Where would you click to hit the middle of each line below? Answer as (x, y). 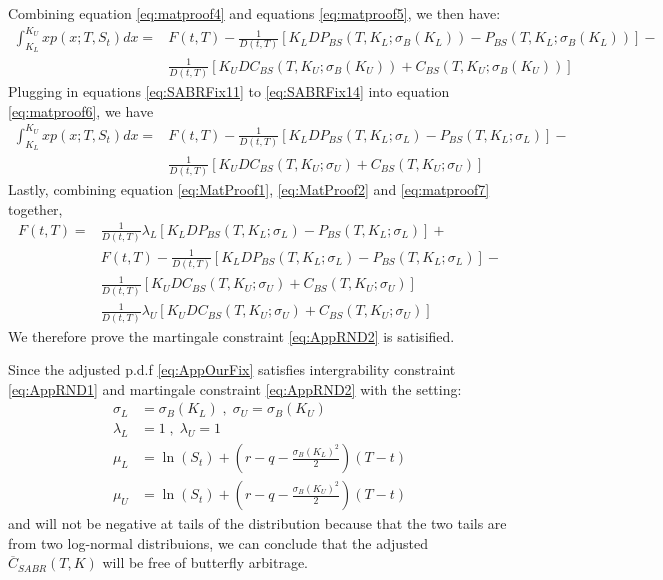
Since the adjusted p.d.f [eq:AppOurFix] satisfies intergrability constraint (232, 369)
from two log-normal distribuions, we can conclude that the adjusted (218, 542)
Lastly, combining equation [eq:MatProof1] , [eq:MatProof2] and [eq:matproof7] (249, 188)
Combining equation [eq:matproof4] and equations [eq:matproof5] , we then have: (254, 13)
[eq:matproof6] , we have (81, 110)
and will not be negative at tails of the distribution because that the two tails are (257, 523)
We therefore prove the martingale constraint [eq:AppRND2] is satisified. (231, 335)
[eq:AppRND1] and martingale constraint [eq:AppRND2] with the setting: (235, 388)
